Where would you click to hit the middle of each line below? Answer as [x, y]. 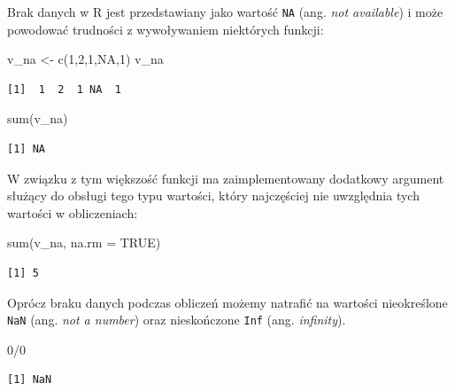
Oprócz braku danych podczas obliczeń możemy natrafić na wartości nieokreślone [227, 302]
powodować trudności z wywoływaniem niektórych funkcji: [166, 29]
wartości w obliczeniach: [73, 212]
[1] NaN [30, 380]
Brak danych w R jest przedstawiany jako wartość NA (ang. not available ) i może [225, 12]
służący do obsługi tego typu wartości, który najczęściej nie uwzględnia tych [213, 195]
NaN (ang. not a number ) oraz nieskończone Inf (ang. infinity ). [177, 320]
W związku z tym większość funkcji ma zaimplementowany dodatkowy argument [226, 178]
